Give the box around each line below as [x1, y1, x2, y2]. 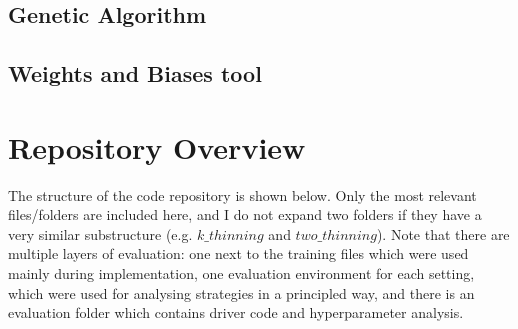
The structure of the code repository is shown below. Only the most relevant [8, 184, 477, 205]
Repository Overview [8, 126, 306, 167]
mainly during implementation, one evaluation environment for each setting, [8, 263, 475, 284]
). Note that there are [376, 223, 510, 244]
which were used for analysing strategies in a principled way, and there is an [8, 282, 475, 303]
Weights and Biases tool [8, 58, 262, 89]
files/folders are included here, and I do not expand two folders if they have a [8, 204, 482, 225]
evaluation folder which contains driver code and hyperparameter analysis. [8, 302, 464, 323]
